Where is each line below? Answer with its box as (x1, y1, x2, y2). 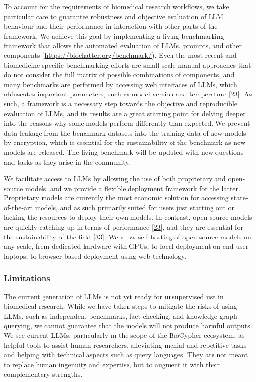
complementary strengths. (4, 369, 83, 379)
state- (231, 192, 248, 203)
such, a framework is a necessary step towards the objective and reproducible (4, 98, 237, 108)
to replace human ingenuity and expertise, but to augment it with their (4, 359, 220, 369)
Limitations (4, 272, 50, 284)
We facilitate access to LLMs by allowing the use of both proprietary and (4, 173, 226, 184)
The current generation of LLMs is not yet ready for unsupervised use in (4, 291, 224, 301)
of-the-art (4, 202, 33, 212)
